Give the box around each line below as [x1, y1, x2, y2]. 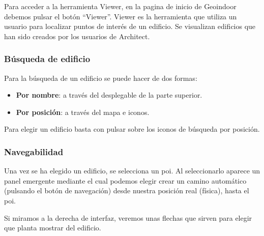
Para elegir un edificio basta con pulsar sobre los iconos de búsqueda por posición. [4, 124, 260, 134]
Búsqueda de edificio [4, 52, 91, 65]
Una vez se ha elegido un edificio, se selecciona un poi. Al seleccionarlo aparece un [4, 165, 260, 176]
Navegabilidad [4, 145, 64, 158]
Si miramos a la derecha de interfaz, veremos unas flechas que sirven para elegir [4, 212, 252, 223]
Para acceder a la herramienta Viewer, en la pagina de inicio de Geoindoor [4, 1, 237, 11]
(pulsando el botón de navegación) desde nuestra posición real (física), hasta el [4, 185, 249, 196]
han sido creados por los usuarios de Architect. [4, 31, 150, 41]
